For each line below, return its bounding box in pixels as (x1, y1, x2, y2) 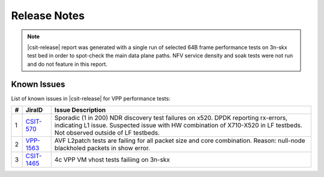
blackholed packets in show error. (54, 144, 150, 152)
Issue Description (54, 106, 106, 114)
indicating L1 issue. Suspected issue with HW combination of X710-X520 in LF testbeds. (54, 121, 302, 130)
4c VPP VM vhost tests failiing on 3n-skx (54, 155, 170, 164)
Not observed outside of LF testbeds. (54, 129, 160, 137)
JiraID (25, 106, 43, 114)
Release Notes (11, 9, 85, 22)
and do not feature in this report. (27, 60, 108, 68)
